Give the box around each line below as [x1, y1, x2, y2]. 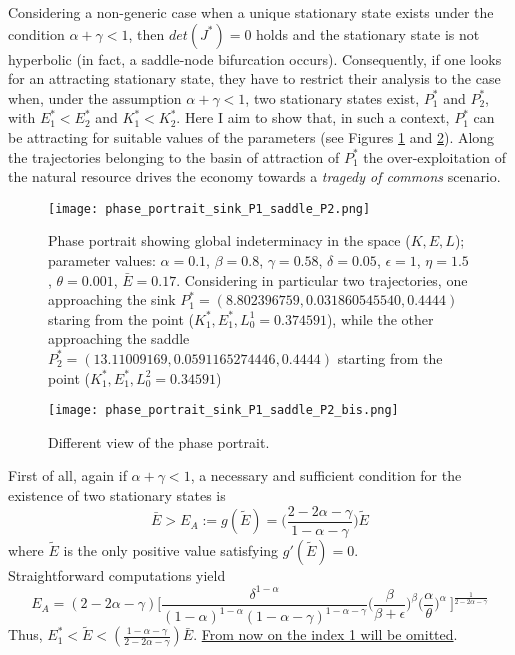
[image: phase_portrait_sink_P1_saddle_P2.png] [48, 201, 371, 216]
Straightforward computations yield [8, 564, 226, 585]
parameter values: [48, 250, 156, 270]
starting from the [337, 347, 443, 368]
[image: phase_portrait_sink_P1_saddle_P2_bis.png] [48, 403, 399, 418]
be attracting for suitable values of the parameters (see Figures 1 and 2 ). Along [8, 126, 495, 147]
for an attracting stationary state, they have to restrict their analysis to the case [8, 68, 501, 89]
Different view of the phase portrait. [48, 431, 270, 452]
